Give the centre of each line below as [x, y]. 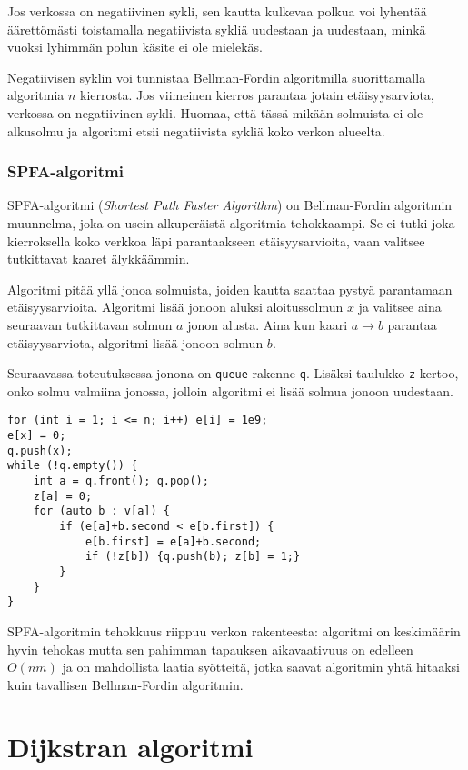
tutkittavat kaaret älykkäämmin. [99, 259]
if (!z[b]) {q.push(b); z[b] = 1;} [193, 557]
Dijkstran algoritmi [130, 747]
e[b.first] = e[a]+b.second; [173, 541]
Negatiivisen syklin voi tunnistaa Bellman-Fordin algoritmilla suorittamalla [217, 77]
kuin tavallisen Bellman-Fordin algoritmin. [125, 684]
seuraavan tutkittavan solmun [90, 324]
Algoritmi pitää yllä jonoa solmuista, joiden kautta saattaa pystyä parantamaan [230, 289]
